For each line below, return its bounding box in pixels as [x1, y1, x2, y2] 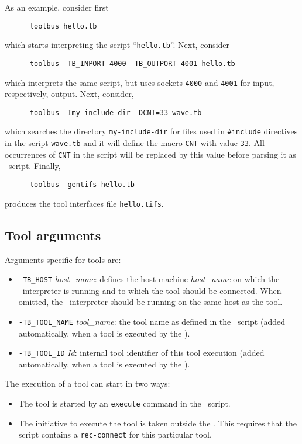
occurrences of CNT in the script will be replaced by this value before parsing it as [5, 148, 297, 160]
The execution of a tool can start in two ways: [5, 377, 170, 390]
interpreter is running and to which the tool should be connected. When [22, 284, 282, 296]
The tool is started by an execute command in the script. [18, 397, 231, 410]
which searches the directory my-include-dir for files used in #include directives [5, 125, 298, 137]
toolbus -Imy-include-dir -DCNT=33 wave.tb [29, 108, 202, 117]
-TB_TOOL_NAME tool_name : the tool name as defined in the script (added [18, 315, 285, 327]
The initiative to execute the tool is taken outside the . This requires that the [18, 417, 297, 429]
